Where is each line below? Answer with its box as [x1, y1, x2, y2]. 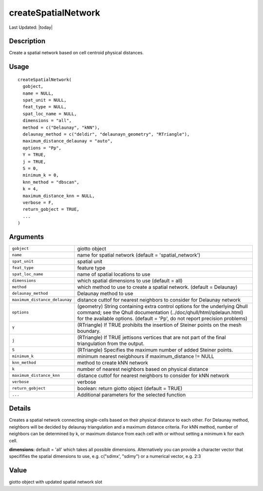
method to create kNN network [77, 359, 149, 366]
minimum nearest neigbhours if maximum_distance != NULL [77, 353, 214, 360]
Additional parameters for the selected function [77, 391, 186, 398]
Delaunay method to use [77, 290, 133, 297]
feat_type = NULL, [22, 104, 67, 110]
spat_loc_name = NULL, [22, 111, 77, 117]
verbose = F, [22, 200, 54, 205]
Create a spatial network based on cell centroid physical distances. [9, 50, 144, 56]
